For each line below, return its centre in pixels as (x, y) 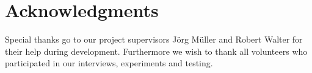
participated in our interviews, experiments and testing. (109, 63)
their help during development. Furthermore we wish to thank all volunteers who (156, 51)
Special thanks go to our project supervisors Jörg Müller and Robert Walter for (154, 39)
